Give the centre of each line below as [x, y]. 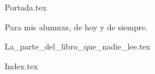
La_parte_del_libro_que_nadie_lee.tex [77, 46]
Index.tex [22, 66]
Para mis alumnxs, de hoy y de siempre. [76, 27]
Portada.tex [26, 7]
